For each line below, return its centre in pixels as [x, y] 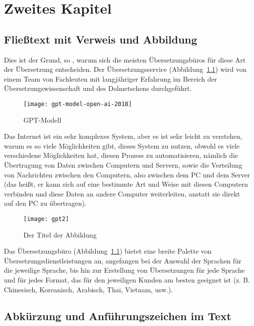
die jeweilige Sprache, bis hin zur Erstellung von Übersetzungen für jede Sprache [125, 270]
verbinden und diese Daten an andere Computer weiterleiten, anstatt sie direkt [122, 193]
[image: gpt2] [46, 219]
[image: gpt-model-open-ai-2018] [78, 104]
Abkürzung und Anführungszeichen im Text [118, 315]
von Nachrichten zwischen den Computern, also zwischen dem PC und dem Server [127, 174]
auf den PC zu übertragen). [45, 203]
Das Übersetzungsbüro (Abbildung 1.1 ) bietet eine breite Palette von [108, 251]
